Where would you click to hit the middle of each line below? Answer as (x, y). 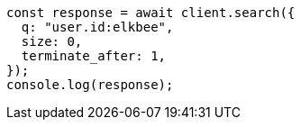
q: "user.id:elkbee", (97, 27)
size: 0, (52, 41)
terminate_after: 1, (94, 56)
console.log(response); (90, 85)
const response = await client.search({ (151, 13)
